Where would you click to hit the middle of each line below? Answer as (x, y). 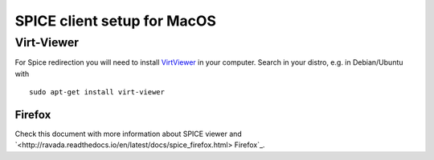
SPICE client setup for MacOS (116, 21)
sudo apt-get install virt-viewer (97, 92)
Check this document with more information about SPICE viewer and (129, 134)
